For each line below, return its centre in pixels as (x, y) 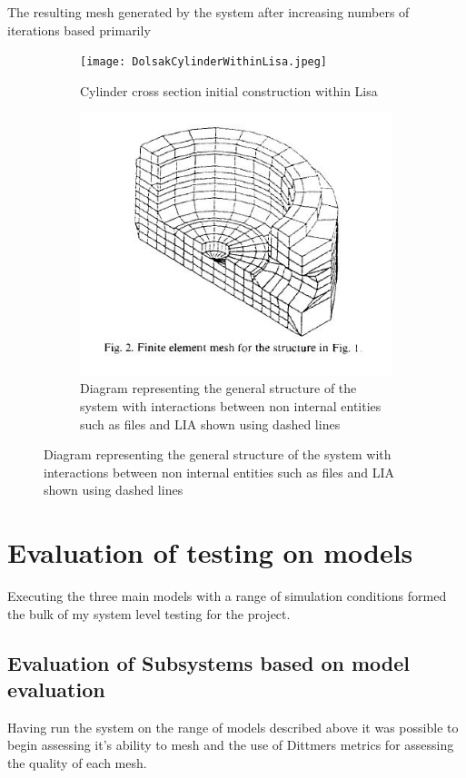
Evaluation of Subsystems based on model (209, 662)
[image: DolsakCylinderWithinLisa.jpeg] (204, 62)
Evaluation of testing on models (210, 552)
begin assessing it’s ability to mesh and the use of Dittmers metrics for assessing (231, 745)
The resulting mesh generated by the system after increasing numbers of (208, 12)
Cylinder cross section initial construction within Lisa (229, 90)
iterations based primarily (79, 30)
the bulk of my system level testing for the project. (149, 613)
